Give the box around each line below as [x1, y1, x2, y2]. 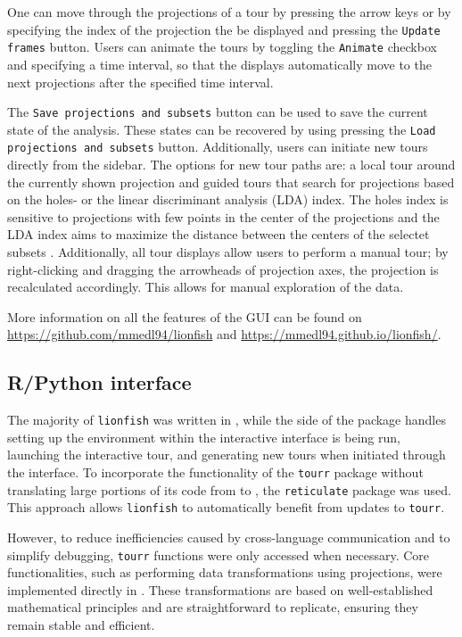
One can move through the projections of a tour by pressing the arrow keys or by [7, 3, 451, 21]
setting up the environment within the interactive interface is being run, [7, 427, 400, 446]
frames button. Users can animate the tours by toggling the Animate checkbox [7, 37, 437, 56]
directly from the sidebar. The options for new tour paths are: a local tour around [7, 155, 456, 174]
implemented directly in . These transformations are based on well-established [7, 580, 433, 599]
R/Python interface [7, 368, 192, 396]
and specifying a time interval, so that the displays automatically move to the [7, 54, 432, 73]
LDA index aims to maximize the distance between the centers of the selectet [7, 225, 430, 244]
